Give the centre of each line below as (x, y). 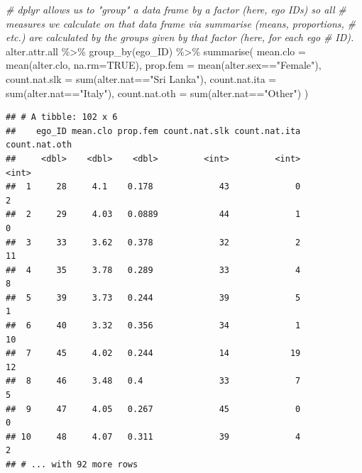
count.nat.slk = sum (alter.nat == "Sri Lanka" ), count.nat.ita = (141, 78)
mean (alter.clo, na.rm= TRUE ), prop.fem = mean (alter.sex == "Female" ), (164, 65)
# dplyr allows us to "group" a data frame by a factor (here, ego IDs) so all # (176, 9)
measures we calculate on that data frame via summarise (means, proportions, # (181, 23)
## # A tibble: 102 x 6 (62, 117)
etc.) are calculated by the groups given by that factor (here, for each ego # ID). (180, 37)
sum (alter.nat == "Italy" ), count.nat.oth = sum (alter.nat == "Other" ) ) (157, 93)
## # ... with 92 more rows (72, 464)
